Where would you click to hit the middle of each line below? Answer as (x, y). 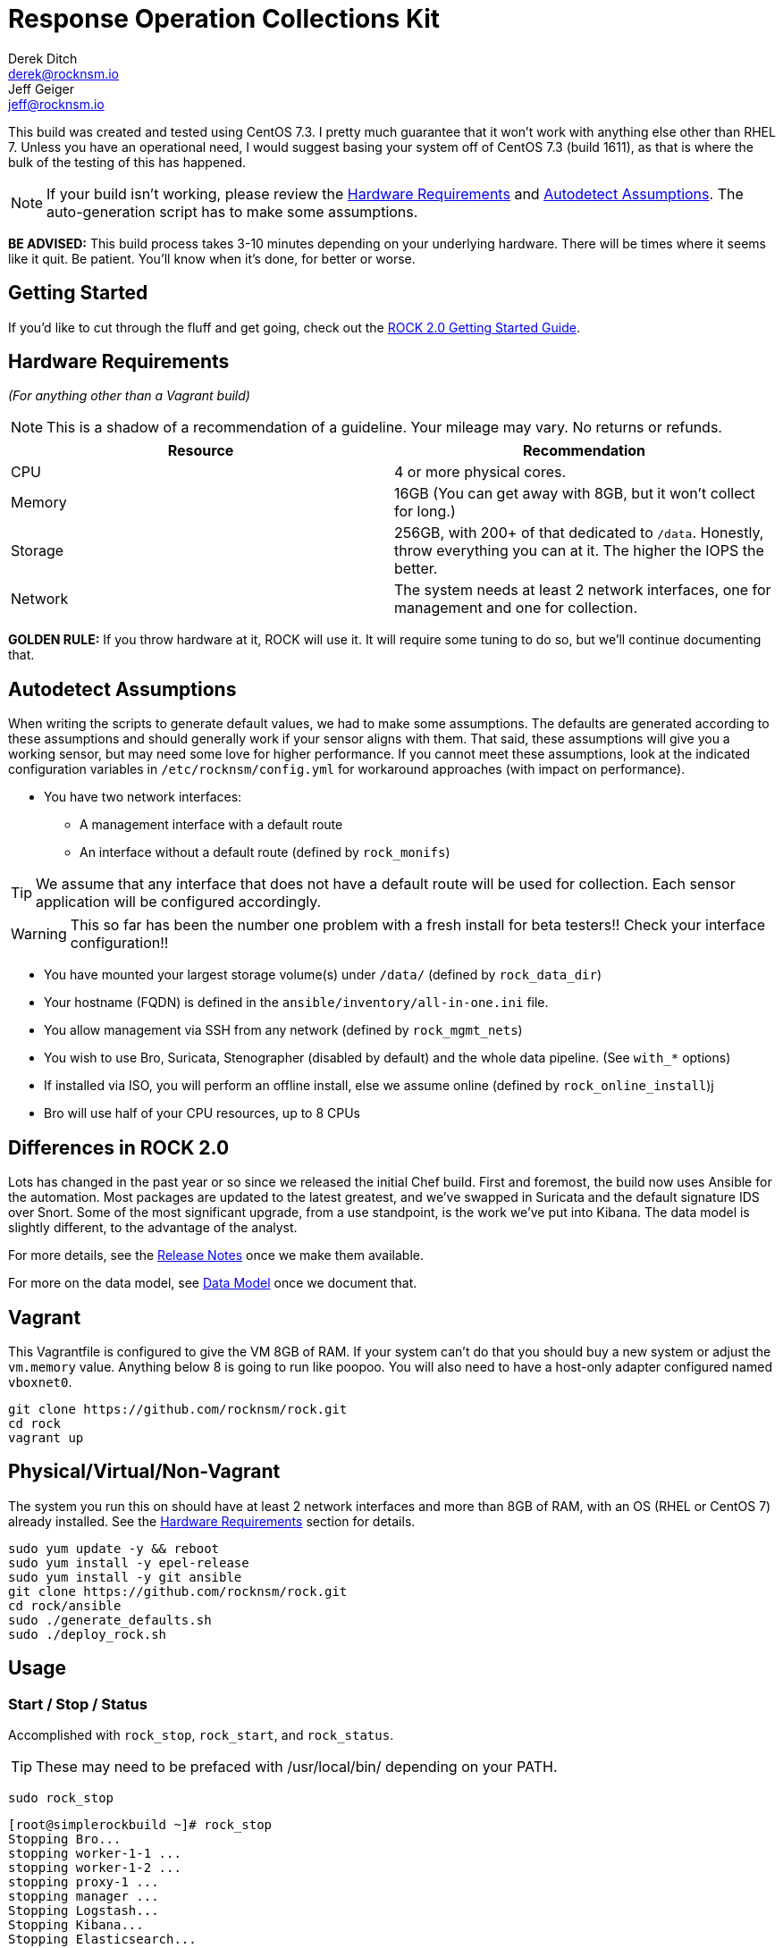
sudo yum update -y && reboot (114, 1548)
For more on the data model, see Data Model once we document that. (213, 1283)
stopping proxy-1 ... (84, 1882)
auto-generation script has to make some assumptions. (232, 211)
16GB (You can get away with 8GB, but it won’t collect (575, 494)
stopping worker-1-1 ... (95, 1854)
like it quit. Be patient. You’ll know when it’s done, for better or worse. (212, 258)
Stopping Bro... (65, 1839)
